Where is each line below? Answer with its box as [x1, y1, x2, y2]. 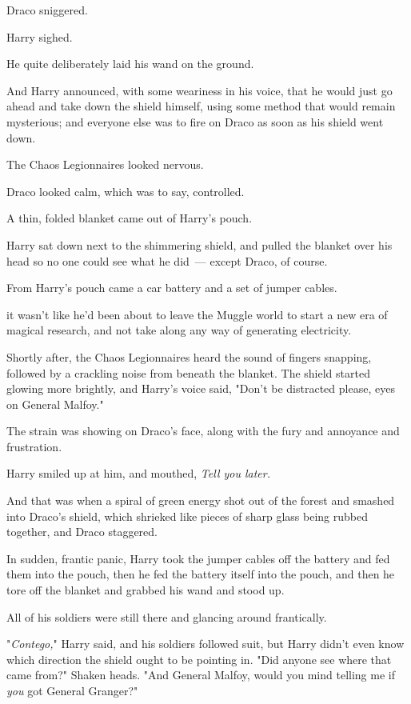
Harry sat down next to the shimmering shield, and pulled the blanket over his [6, 236, 393, 253]
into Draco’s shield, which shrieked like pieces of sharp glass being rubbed [6, 507, 369, 524]
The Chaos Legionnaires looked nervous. [6, 156, 204, 173]
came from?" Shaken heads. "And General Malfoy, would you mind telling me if [6, 666, 395, 683]
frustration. [6, 438, 62, 454]
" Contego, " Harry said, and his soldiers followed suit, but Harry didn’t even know [6, 635, 405, 652]
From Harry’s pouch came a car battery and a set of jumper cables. [6, 279, 337, 296]
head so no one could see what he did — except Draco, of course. [6, 252, 328, 269]
